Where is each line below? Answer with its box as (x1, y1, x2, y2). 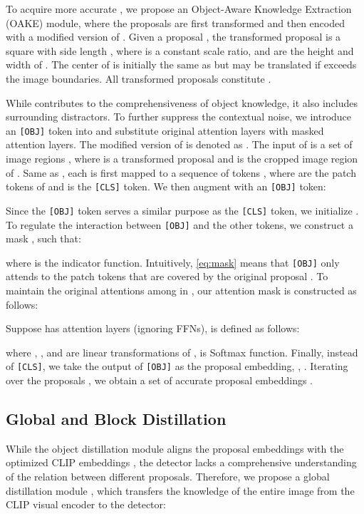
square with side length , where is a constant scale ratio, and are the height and (6, 43, 354, 58)
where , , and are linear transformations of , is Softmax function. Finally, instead (6, 344, 358, 359)
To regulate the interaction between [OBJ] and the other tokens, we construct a (6, 217, 353, 232)
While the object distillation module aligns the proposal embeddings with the (6, 441, 344, 456)
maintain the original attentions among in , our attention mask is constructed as (6, 283, 357, 297)
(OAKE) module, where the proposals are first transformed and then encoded (6, 15, 345, 30)
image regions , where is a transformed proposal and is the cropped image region (6, 151, 358, 165)
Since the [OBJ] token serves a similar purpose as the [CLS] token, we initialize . (6, 202, 359, 217)
